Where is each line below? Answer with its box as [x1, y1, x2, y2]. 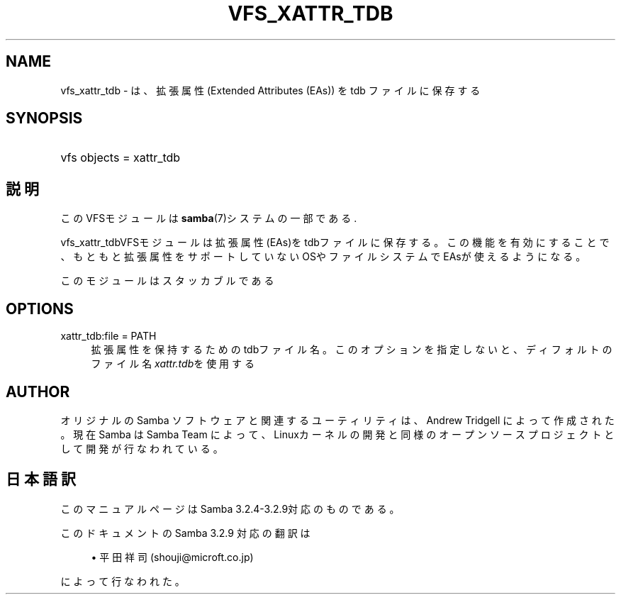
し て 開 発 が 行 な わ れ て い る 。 [60, 442, 223, 455]
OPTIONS [6, 299, 74, 318]
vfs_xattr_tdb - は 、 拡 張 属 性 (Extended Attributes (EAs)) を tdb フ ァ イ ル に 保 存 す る [60, 84, 481, 96]
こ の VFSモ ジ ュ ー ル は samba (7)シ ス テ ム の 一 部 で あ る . [60, 212, 357, 225]
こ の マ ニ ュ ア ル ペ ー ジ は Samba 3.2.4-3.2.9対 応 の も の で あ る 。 [60, 502, 400, 515]
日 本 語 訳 [6, 470, 76, 489]
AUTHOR [6, 382, 70, 401]
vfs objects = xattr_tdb [60, 150, 181, 165]
